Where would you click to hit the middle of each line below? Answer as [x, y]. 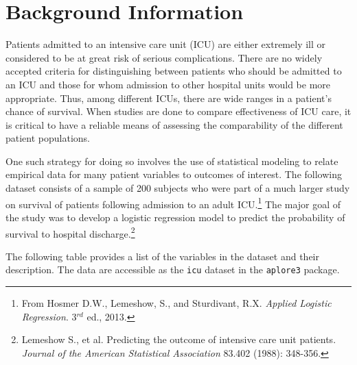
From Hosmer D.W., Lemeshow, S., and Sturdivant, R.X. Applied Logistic [176, 303]
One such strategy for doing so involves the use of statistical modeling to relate [172, 161]
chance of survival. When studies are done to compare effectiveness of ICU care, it [178, 111]
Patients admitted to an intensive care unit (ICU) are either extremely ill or [166, 44]
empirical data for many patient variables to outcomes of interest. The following [174, 174]
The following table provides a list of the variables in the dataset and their [162, 256]
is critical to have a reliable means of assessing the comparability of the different [174, 124]
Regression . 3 [49, 316]
